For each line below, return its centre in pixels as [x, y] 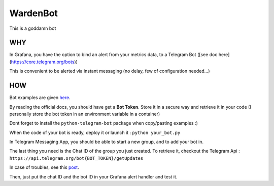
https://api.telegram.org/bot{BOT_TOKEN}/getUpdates [76, 158]
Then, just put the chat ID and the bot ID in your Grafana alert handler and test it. [93, 176]
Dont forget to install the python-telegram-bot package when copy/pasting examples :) [104, 123]
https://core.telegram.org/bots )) [44, 62]
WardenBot [34, 13]
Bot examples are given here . [40, 98]
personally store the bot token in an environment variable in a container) [85, 114]
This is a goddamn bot [33, 28]
